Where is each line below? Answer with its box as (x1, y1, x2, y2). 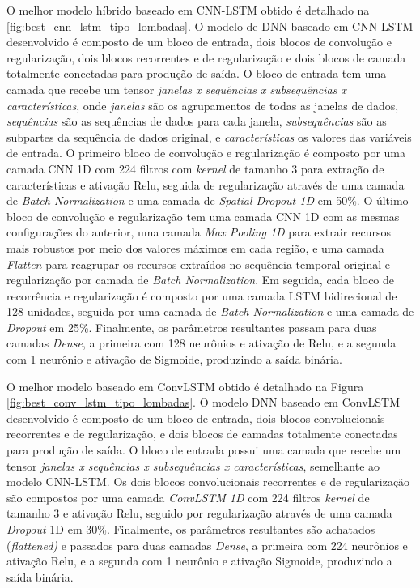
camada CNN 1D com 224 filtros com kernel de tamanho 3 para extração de (6, 160, 384, 177)
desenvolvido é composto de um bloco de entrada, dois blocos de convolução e (6, 33, 392, 50)
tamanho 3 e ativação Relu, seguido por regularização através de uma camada (6, 505, 392, 522)
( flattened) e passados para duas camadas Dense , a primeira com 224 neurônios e (6, 536, 408, 553)
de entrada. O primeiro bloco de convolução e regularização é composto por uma (6, 144, 406, 161)
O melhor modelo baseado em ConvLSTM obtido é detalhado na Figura (6, 377, 364, 394)
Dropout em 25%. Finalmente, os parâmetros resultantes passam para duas (6, 318, 377, 335)
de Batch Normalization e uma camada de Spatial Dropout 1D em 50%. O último (6, 192, 409, 209)
